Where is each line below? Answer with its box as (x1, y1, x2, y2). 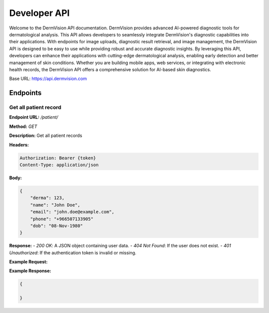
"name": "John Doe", (30, 202, 81, 208)
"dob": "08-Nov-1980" (30, 223, 83, 228)
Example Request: (9, 259, 48, 265)
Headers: (9, 142, 29, 148)
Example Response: (9, 268, 51, 274)
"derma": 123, (30, 195, 65, 201)
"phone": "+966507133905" (30, 216, 94, 221)
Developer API (9, 7, 70, 18)
